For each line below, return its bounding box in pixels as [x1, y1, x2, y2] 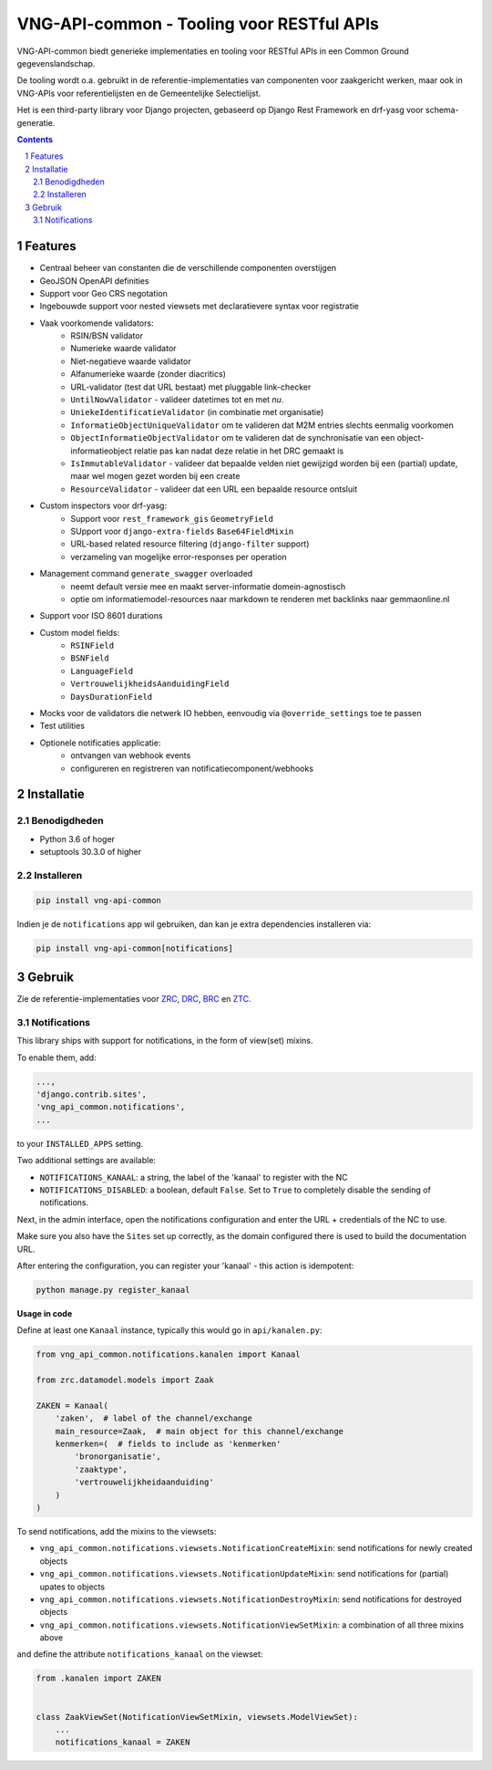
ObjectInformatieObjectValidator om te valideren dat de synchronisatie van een [70, 432, 395, 443]
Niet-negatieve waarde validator [70, 356, 191, 367]
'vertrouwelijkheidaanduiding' [74, 1477, 214, 1487]
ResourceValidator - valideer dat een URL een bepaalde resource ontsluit [70, 484, 358, 495]
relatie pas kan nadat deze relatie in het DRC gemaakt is [133, 445, 344, 456]
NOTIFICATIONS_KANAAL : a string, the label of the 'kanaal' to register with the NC [39, 1171, 348, 1182]
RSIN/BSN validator [70, 330, 143, 341]
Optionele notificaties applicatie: [39, 737, 161, 748]
